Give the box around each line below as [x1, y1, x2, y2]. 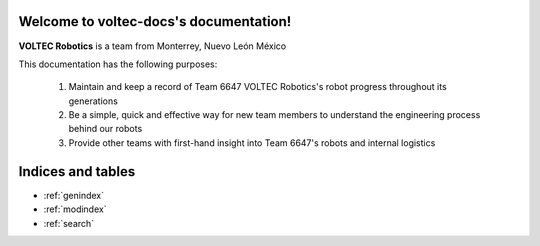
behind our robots [68, 123, 143, 135]
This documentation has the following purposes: [18, 58, 218, 70]
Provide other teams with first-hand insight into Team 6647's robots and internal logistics [68, 136, 436, 149]
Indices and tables [18, 163, 136, 180]
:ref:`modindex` [43, 203, 107, 215]
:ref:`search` [43, 217, 95, 229]
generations [68, 95, 119, 107]
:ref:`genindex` [43, 189, 105, 201]
